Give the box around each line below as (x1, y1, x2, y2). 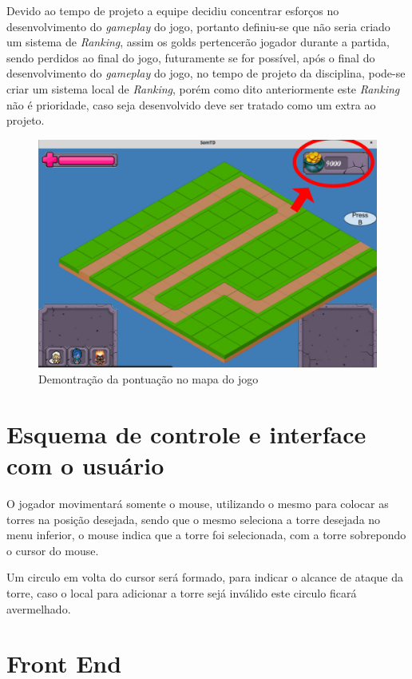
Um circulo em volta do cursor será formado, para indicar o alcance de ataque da (6, 569, 404, 586)
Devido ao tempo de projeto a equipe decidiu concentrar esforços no (6, 2, 339, 18)
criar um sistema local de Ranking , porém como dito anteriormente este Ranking (6, 80, 400, 97)
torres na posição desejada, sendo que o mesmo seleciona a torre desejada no (6, 510, 381, 527)
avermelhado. (6, 600, 71, 617)
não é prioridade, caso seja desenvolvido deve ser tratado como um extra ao (6, 96, 376, 113)
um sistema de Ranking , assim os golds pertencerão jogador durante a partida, (6, 34, 390, 50)
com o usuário (6, 449, 164, 482)
